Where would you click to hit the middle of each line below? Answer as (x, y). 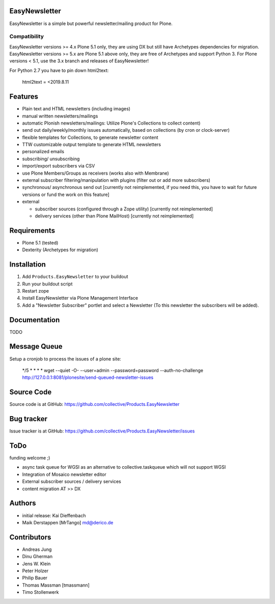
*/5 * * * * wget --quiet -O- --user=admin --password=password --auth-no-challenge (113, 370)
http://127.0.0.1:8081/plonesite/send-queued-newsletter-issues (88, 377)
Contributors (30, 537)
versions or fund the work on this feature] (66, 195)
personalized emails (43, 152)
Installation (28, 265)
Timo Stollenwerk (40, 592)
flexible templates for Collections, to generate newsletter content (90, 137)
